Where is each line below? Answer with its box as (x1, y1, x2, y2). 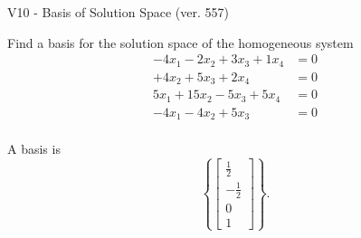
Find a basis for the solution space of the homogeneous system (7, 33, 354, 52)
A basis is (7, 139, 61, 158)
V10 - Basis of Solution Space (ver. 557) (7, 3, 229, 21)
